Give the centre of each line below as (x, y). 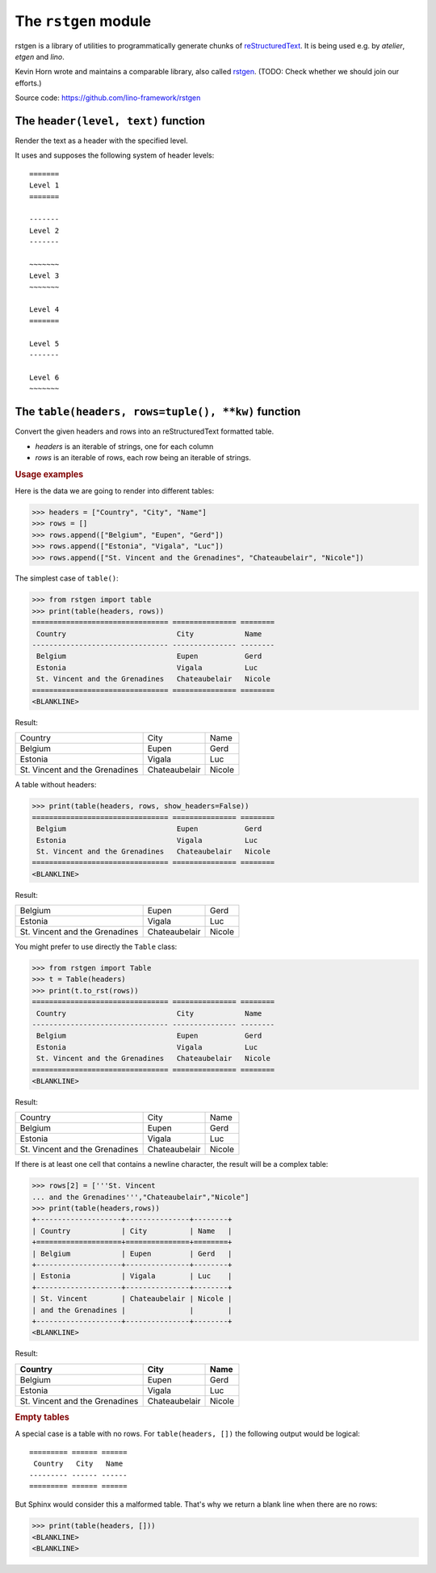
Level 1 (44, 185)
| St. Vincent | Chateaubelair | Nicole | (132, 1299)
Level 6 (44, 377)
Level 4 (44, 310)
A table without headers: (56, 785)
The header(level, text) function (110, 121)
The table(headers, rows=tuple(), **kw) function (158, 412)
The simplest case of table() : (67, 578)
